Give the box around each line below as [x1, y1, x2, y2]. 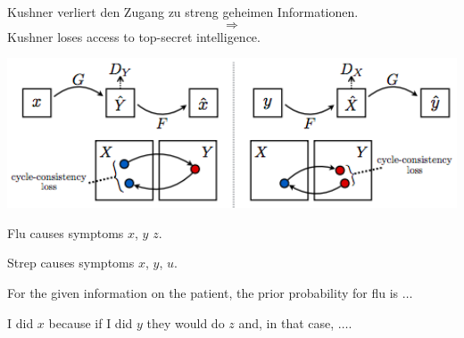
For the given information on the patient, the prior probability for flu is [7, 283, 399, 301]
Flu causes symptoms [7, 223, 124, 242]
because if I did [48, 313, 133, 332]
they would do [146, 313, 225, 332]
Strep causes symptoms [7, 253, 135, 272]
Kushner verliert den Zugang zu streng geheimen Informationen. [7, 3, 359, 21]
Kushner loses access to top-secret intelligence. [7, 27, 261, 45]
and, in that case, [238, 313, 335, 332]
